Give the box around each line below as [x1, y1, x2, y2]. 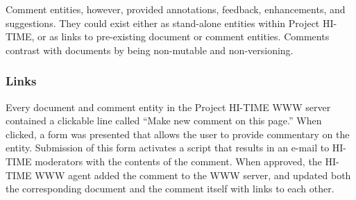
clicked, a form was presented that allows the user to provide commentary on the [6, 126, 350, 141]
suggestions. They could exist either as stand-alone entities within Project [6, 15, 320, 30]
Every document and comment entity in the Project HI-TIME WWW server [6, 99, 331, 114]
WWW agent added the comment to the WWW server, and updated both [35, 167, 351, 182]
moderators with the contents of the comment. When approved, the [35, 153, 322, 168]
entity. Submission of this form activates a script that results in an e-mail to [6, 140, 330, 155]
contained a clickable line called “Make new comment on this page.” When [6, 113, 322, 128]
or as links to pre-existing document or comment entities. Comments [37, 29, 330, 44]
